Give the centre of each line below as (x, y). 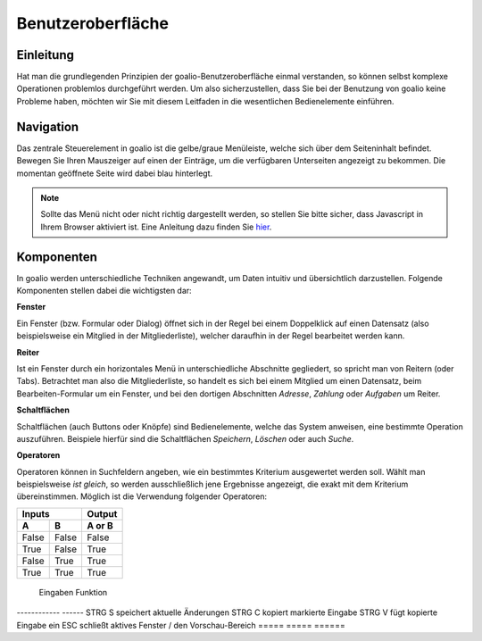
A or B (100, 525)
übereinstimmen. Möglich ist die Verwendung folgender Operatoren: (142, 496)
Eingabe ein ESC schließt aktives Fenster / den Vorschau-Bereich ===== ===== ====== (181, 625)
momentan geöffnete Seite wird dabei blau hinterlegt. (115, 173)
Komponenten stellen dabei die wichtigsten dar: (104, 291)
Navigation (48, 126)
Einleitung (46, 55)
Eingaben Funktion (73, 592)
